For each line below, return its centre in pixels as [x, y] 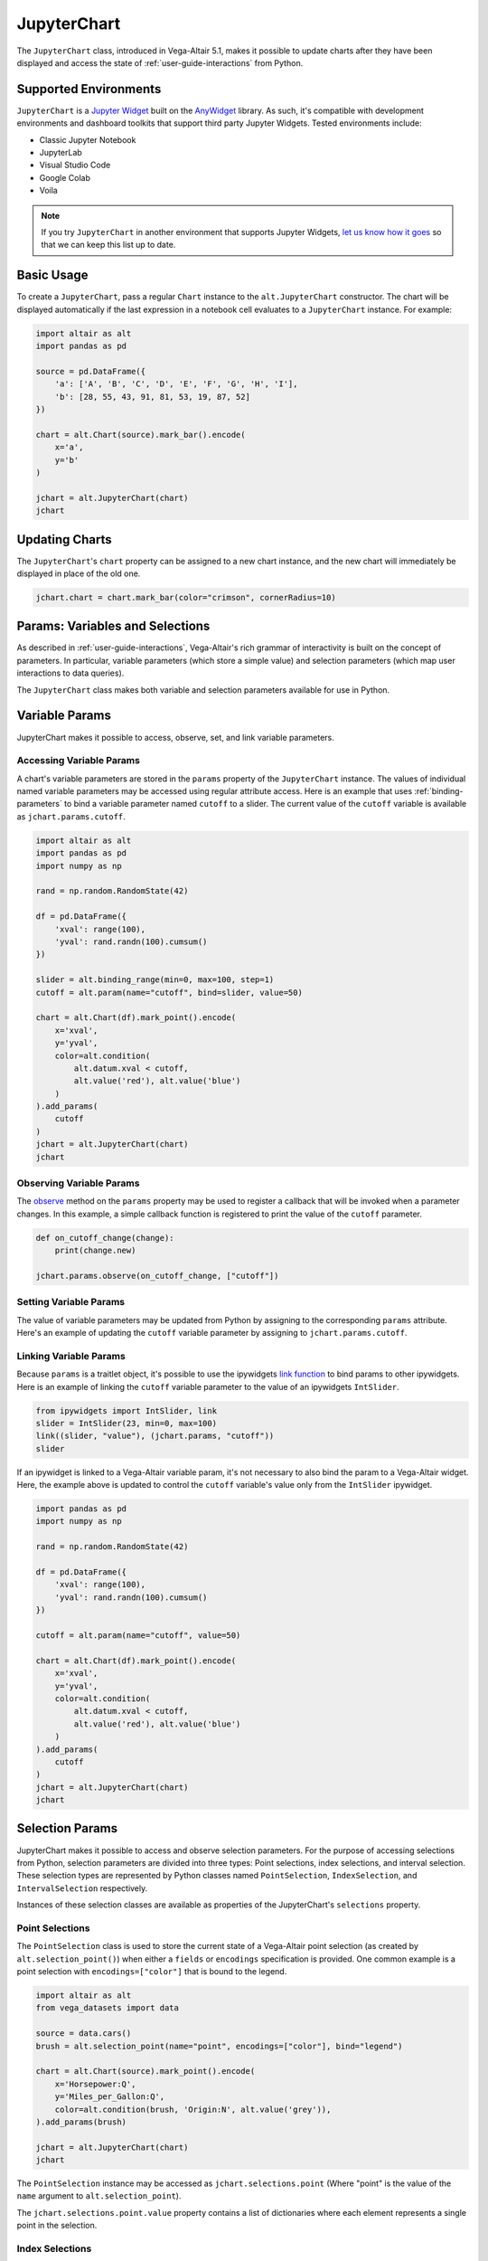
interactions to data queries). [70, 673]
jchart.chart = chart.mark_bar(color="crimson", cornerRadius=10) [186, 597]
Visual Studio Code [75, 165]
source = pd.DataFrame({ [91, 371]
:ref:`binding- [439, 791]
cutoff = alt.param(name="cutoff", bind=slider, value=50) [169, 992]
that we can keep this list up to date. [108, 245]
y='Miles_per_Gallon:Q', [110, 2097]
